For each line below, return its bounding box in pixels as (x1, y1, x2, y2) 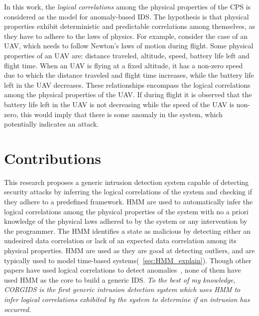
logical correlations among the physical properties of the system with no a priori (4, 206, 249, 216)
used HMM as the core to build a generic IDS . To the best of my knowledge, (4, 274, 236, 285)
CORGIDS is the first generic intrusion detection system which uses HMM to (4, 284, 241, 295)
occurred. (4, 304, 31, 314)
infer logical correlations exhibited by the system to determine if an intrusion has (4, 294, 250, 304)
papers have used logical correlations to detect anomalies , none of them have (4, 265, 241, 275)
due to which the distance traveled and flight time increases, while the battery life (4, 70, 254, 80)
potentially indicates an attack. (4, 119, 99, 129)
